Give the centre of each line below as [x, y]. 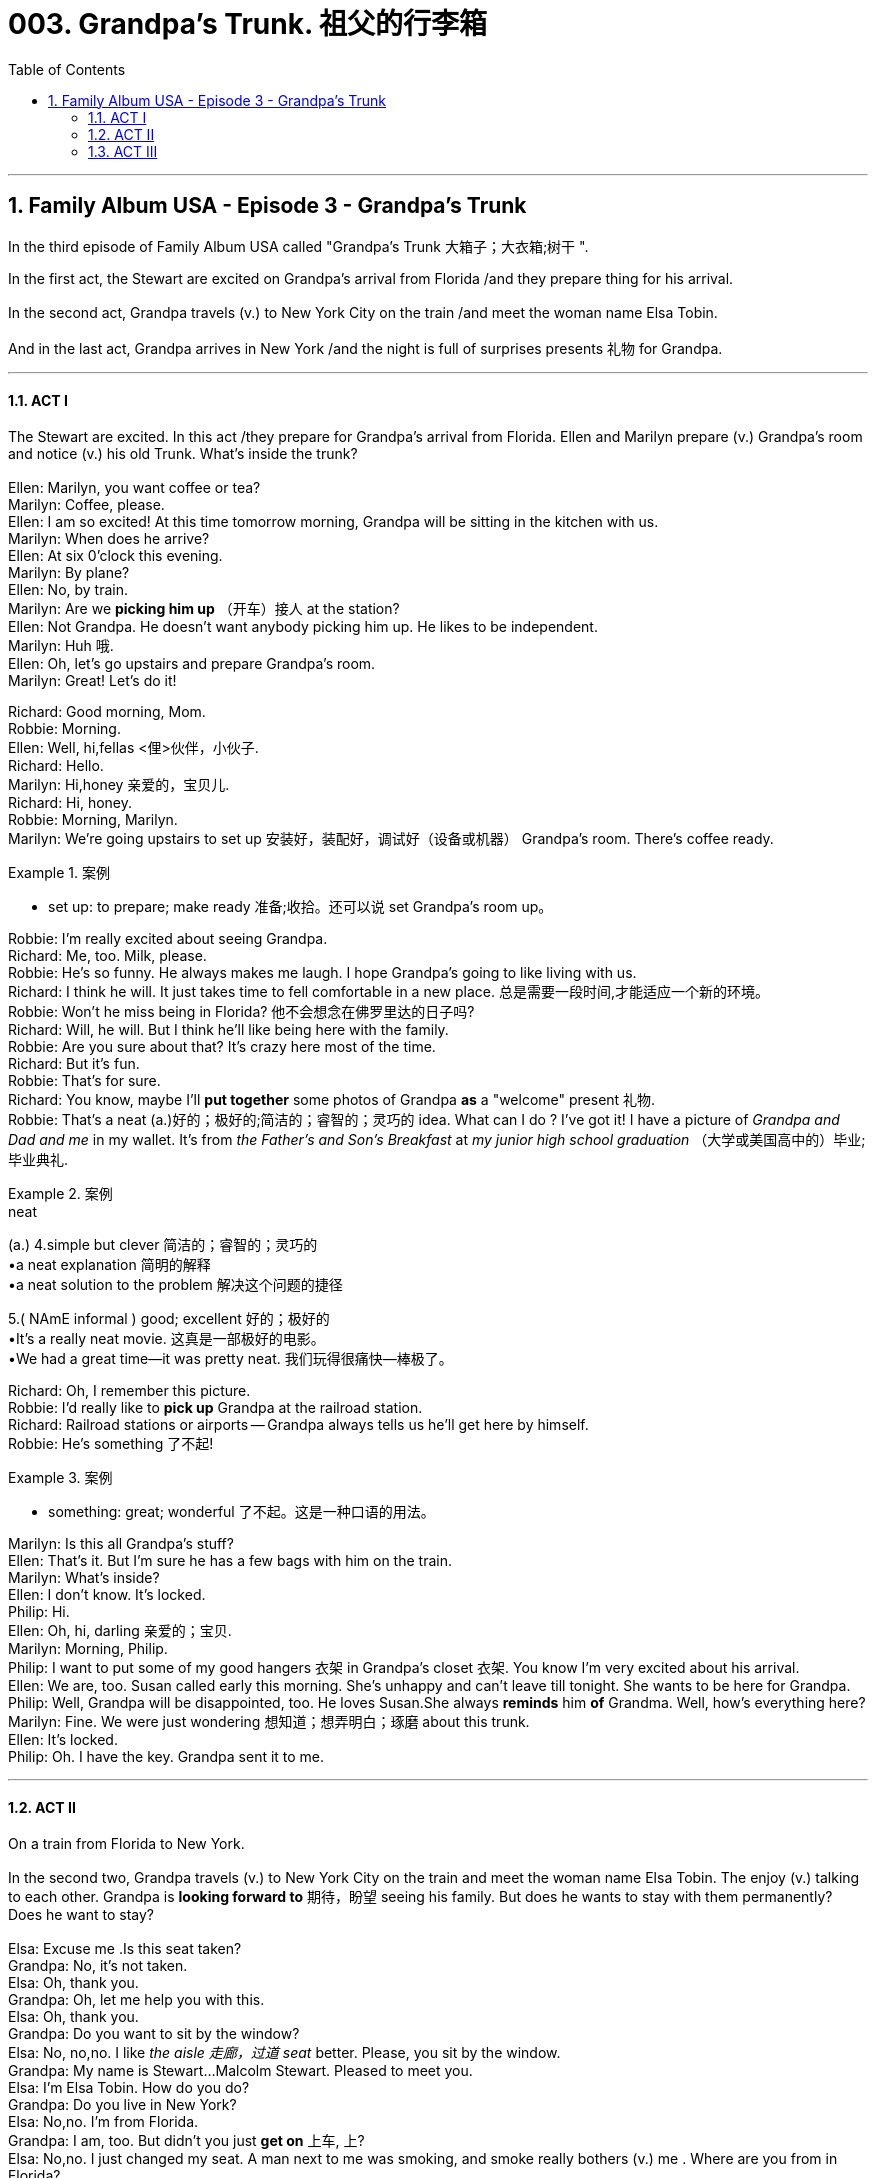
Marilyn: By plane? [69, 572]
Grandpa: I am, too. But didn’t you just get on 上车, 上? [186, 2141]
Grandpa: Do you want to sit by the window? [154, 2034]
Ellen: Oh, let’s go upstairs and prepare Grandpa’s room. [192, 663]
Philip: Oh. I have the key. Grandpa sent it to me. [166, 1756]
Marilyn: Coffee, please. [86, 504]
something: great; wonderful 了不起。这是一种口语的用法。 [241, 1511]
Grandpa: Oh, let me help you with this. [136, 2000]
